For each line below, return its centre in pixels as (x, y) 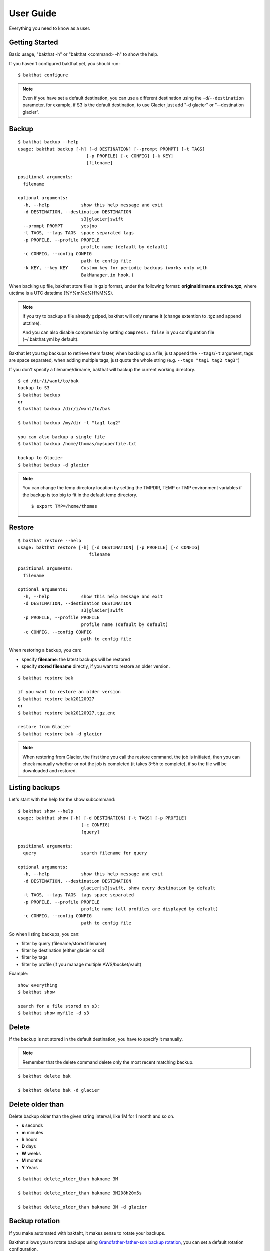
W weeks (31, 1153)
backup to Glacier (41, 458)
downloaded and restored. (50, 771)
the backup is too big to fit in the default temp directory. (80, 495)
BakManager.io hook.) (108, 275)
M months (32, 1160)
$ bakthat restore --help (50, 541)
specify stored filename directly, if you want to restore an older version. (96, 666)
